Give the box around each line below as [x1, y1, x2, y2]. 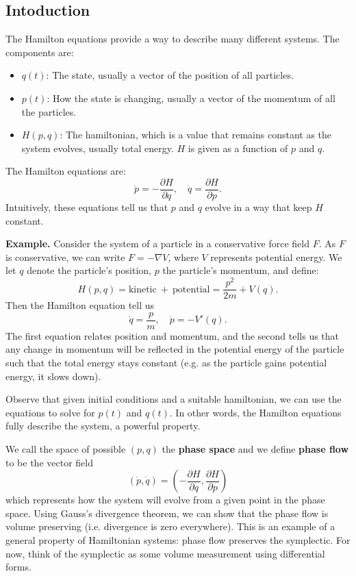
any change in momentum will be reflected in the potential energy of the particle [5, 342, 344, 356]
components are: [5, 45, 74, 59]
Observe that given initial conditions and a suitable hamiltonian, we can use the [5, 392, 342, 406]
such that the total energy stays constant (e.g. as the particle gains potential [5, 355, 327, 369]
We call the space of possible [5, 441, 126, 455]
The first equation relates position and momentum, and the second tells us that [5, 328, 340, 342]
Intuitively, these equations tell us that [5, 200, 168, 214]
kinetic [128, 284, 157, 295]
